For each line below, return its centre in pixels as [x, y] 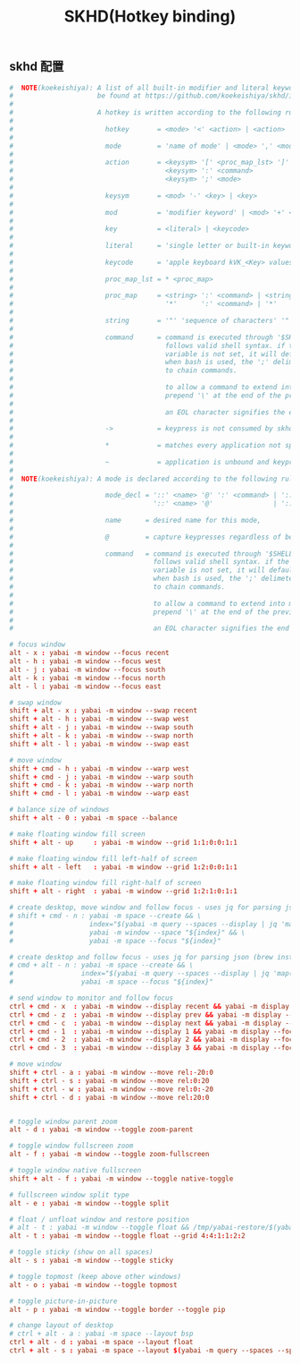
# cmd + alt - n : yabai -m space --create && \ [101, 965]
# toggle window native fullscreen [75, 1171]
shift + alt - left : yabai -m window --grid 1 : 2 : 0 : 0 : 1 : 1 [124, 867]
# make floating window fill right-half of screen [105, 883]
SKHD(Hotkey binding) [150, 17]
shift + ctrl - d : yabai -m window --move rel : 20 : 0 [109, 1097]
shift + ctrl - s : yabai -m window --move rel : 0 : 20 [109, 1080]
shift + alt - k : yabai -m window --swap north [101, 736]
